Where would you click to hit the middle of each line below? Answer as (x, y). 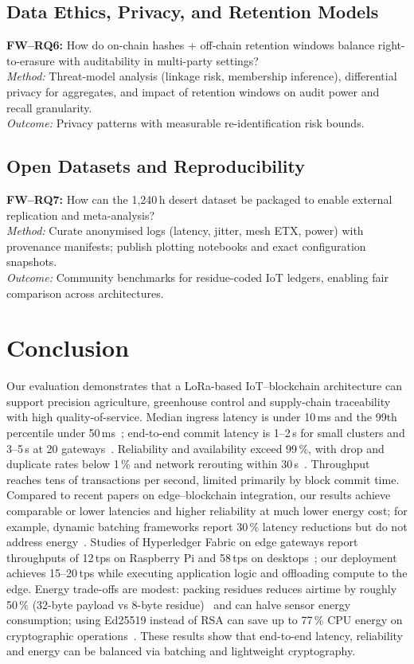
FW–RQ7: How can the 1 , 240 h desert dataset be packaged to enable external (199, 199)
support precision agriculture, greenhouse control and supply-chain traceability (199, 401)
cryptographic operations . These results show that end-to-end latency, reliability (205, 635)
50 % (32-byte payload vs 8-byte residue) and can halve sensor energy (179, 604)
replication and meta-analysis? (81, 215)
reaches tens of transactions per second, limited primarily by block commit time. (203, 479)
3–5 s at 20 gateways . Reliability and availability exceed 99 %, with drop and (195, 448)
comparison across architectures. (85, 293)
